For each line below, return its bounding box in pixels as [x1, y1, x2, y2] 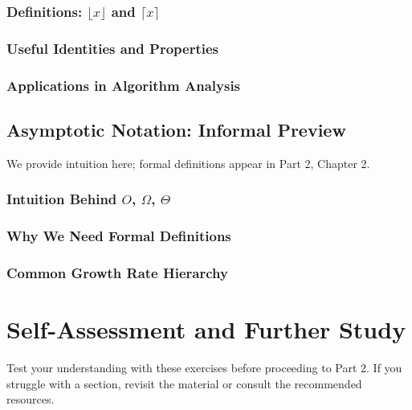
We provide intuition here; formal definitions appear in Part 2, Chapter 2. [6, 154, 370, 171]
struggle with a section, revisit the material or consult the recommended [6, 375, 362, 392]
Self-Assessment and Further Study [6, 313, 406, 346]
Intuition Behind [6, 189, 117, 209]
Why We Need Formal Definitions [6, 226, 231, 246]
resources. [6, 391, 55, 408]
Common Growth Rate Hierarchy [6, 263, 228, 283]
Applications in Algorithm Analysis [6, 75, 241, 95]
